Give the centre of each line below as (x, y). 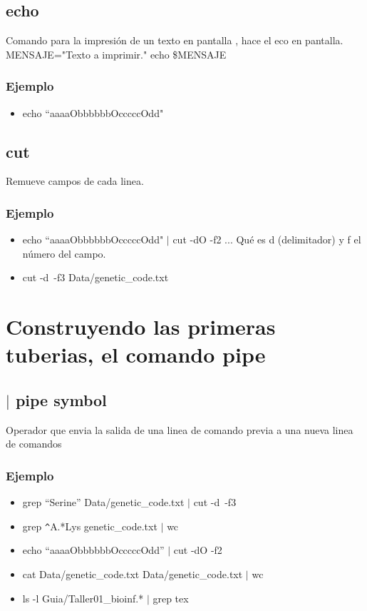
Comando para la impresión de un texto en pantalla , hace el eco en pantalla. (175, 40)
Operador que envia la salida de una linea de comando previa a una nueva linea (180, 429)
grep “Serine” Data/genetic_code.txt (103, 502)
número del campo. (64, 253)
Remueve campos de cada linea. (75, 181)
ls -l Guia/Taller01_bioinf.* (83, 598)
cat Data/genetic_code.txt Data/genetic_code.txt (133, 574)
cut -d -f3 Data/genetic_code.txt (95, 277)
